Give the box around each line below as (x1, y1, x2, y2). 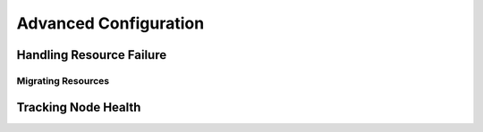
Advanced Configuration (16, 13, 205, 33)
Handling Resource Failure (16, 47, 167, 62)
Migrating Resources (16, 74, 110, 87)
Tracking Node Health (16, 99, 141, 115)
